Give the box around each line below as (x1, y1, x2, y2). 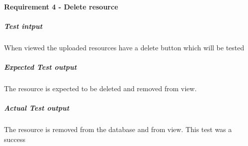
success (4, 134, 25, 144)
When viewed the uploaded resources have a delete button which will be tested (4, 42, 245, 52)
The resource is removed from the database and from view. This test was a (4, 124, 232, 135)
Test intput (4, 20, 43, 31)
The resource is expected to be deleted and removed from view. (4, 83, 197, 93)
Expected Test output (4, 61, 77, 72)
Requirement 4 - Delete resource (4, 1, 118, 11)
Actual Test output (4, 103, 70, 113)
